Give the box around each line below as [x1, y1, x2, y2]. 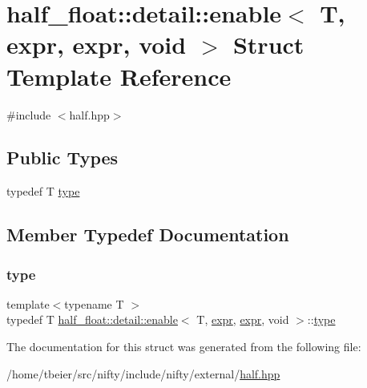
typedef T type [6, 183, 80, 200]
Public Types [6, 145, 119, 170]
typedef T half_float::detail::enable [6, 311, 178, 328]
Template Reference [6, 59, 232, 92]
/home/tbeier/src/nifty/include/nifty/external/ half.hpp [6, 365, 280, 382]
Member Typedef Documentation [6, 222, 289, 247]
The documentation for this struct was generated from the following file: [6, 338, 361, 355]
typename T [64, 295, 124, 312]
